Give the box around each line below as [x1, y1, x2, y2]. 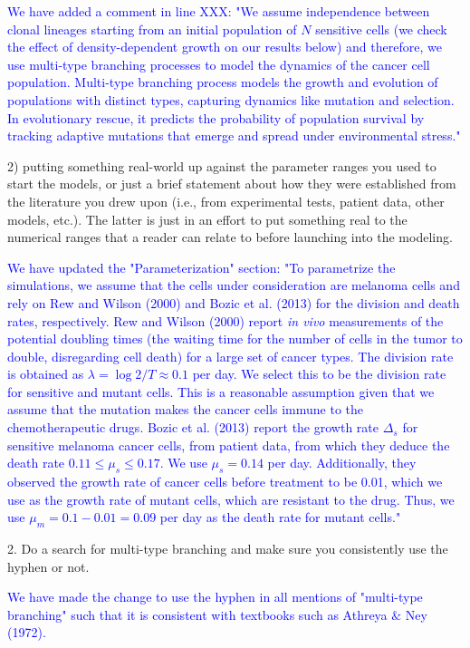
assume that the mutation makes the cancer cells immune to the [7, 400, 364, 419]
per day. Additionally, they [267, 453, 417, 472]
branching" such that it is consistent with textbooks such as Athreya [7, 604, 388, 624]
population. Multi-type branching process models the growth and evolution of [7, 73, 438, 92]
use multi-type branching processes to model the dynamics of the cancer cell [7, 54, 430, 73]
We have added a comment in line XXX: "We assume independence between [7, 2, 430, 20]
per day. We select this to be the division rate [192, 364, 446, 383]
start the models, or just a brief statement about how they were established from [7, 174, 456, 193]
